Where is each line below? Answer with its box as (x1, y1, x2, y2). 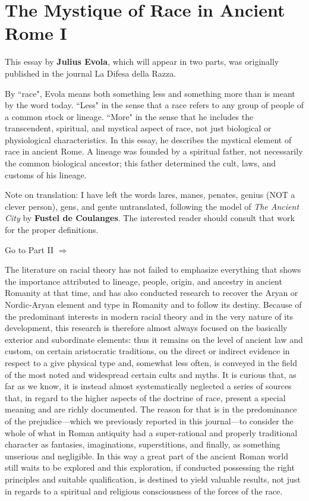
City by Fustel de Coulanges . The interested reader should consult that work (5, 212, 295, 224)
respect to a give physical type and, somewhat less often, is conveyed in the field (5, 356, 297, 368)
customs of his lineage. (5, 168, 87, 181)
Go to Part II (5, 243, 53, 256)
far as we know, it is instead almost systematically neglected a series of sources (5, 380, 292, 392)
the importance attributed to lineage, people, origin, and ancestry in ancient (5, 275, 282, 287)
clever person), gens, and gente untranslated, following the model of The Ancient (5, 200, 299, 212)
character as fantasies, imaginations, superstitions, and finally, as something (5, 438, 280, 450)
